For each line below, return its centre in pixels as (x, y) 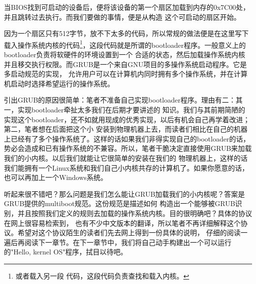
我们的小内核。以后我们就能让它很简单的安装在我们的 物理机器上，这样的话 (126, 158)
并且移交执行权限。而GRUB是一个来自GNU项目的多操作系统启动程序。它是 (126, 64)
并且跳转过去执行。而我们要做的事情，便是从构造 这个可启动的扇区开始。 (122, 17)
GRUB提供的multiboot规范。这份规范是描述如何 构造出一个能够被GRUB (120, 203)
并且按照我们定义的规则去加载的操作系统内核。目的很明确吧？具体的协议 (135, 213)
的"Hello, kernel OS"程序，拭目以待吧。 (66, 252)
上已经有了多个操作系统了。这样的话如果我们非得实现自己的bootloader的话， (127, 138)
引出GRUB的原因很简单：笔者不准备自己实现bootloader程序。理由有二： (120, 100)
